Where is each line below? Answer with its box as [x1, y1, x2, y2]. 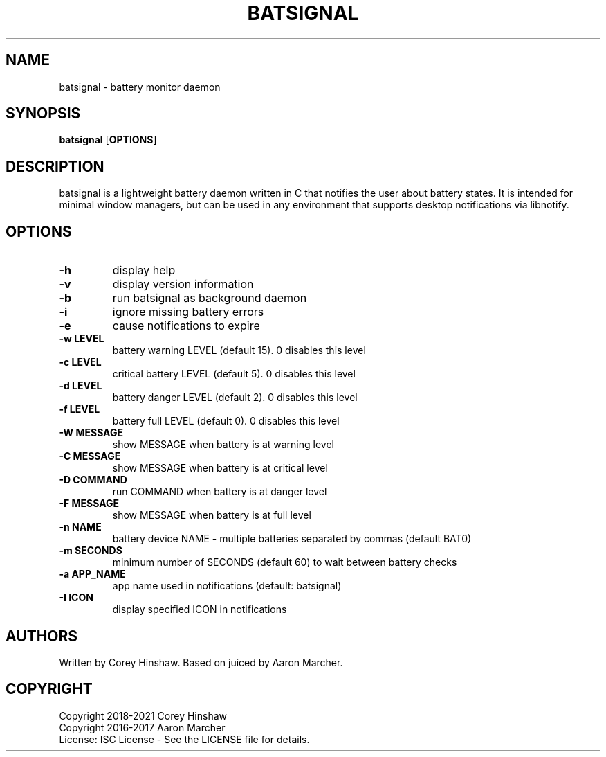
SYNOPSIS [6, 105, 81, 123]
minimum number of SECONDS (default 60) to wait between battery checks [112, 556, 457, 569]
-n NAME [59, 521, 102, 533]
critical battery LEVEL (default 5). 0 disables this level [112, 368, 356, 380]
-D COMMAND [59, 474, 127, 486]
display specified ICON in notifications [112, 603, 287, 616]
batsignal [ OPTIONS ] [59, 134, 157, 146]
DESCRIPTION [6, 157, 104, 175]
